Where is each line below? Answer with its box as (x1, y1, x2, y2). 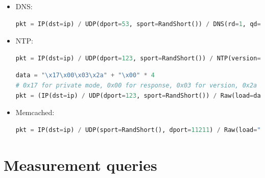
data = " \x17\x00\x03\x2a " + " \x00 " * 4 (15, 72, 155, 79)
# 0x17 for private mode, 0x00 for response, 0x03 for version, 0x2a (15, 81, 257, 89)
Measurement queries (4, 154, 157, 175)
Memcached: (15, 107, 55, 118)
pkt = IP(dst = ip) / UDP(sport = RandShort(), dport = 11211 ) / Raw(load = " (15, 126, 261, 133)
